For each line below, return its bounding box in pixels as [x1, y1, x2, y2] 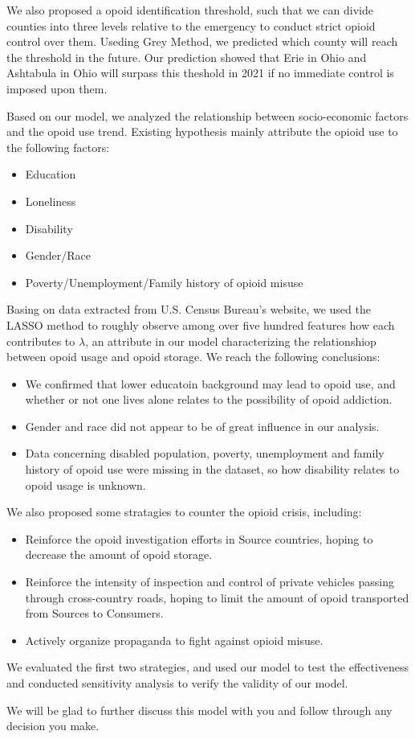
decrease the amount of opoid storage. [25, 546, 213, 563]
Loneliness [25, 192, 76, 209]
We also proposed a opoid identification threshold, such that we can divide [6, 2, 373, 18]
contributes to [6, 332, 75, 349]
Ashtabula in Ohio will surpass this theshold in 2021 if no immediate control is [6, 64, 394, 81]
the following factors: [6, 138, 110, 155]
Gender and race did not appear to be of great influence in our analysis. [25, 417, 380, 434]
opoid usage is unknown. [25, 476, 146, 493]
